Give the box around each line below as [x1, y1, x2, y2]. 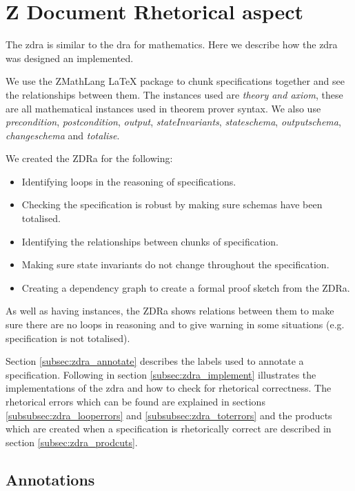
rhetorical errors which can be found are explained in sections [6, 394, 265, 408]
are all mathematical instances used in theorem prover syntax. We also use [6, 101, 321, 115]
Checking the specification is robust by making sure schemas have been [21, 197, 323, 212]
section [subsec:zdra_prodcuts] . [6, 434, 138, 449]
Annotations [6, 468, 95, 490]
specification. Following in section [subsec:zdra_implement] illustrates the [6, 367, 316, 381]
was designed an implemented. [6, 50, 134, 65]
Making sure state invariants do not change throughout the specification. [21, 257, 329, 272]
